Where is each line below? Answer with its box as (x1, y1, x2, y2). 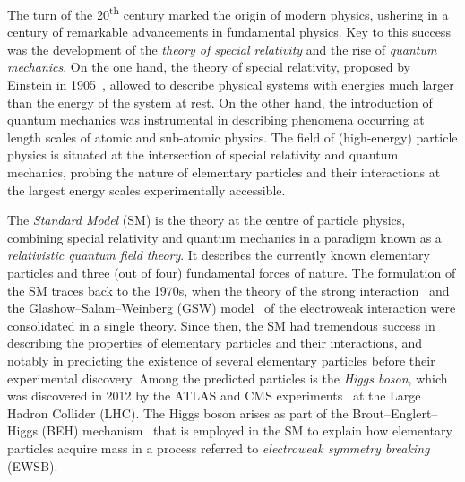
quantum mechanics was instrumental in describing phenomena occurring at (7, 110, 425, 129)
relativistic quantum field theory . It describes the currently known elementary (7, 245, 430, 264)
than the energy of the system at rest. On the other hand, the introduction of (7, 92, 433, 111)
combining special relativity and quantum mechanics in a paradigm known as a (7, 228, 442, 246)
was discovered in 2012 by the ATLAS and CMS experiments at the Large (7, 386, 421, 405)
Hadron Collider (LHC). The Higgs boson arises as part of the (7, 403, 349, 422)
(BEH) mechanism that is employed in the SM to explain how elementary (41, 421, 452, 440)
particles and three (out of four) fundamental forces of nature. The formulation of (7, 263, 456, 281)
